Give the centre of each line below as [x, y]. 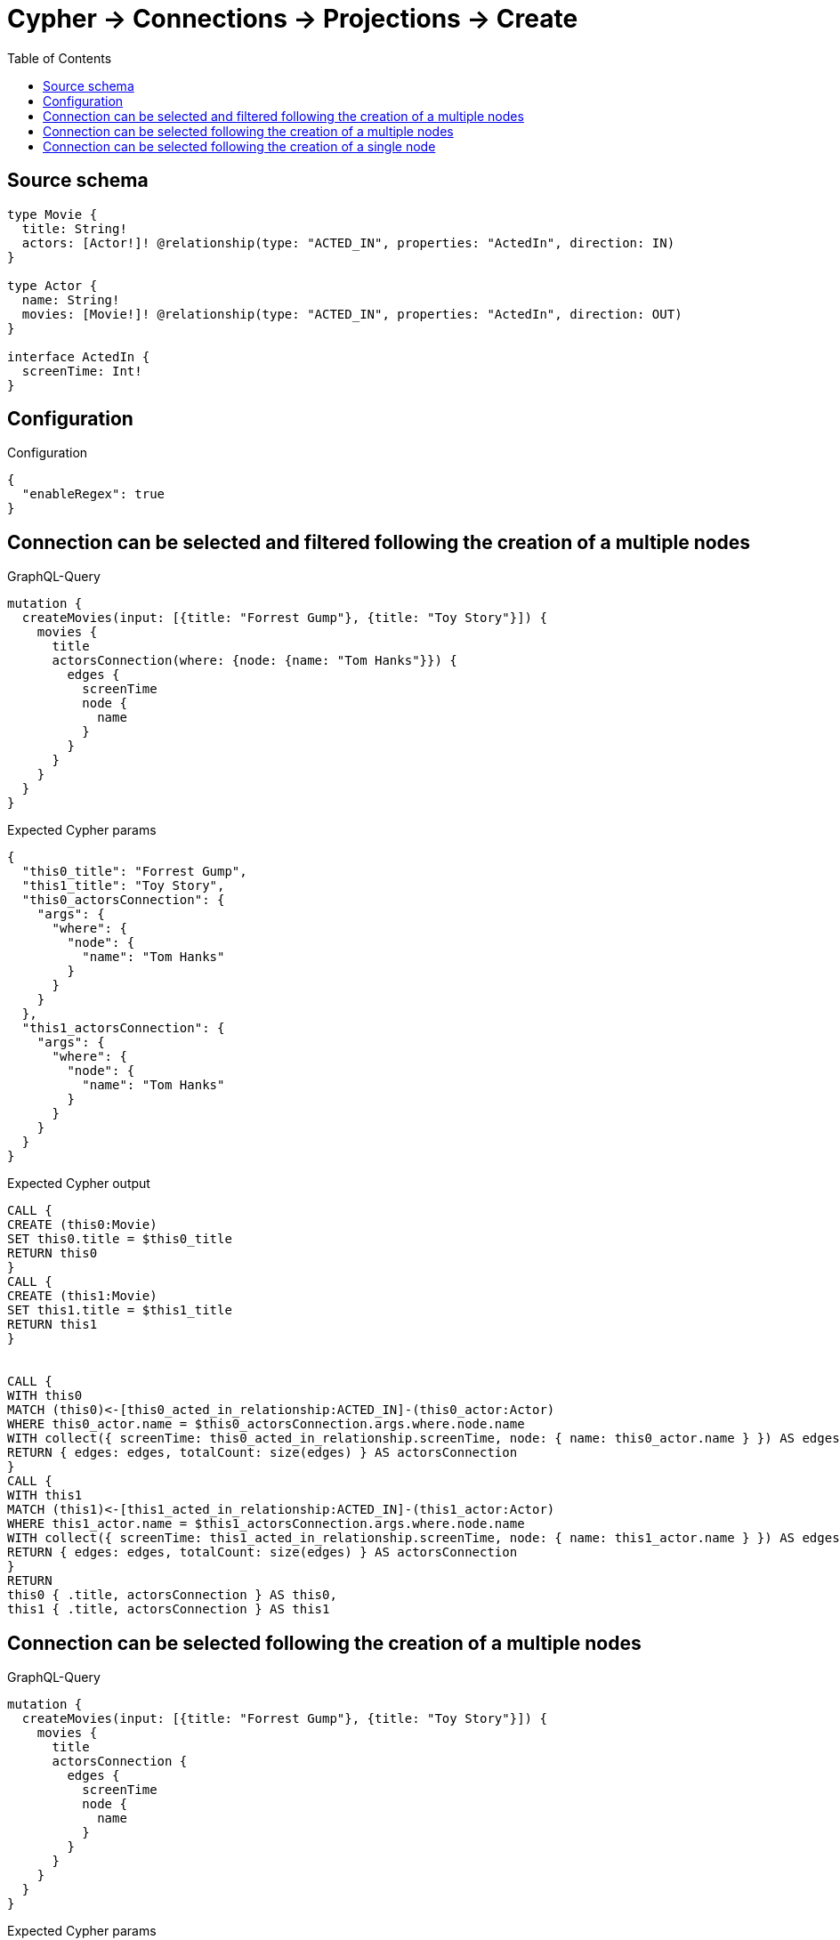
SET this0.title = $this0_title [120, 1239]
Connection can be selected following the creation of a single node [239, 146]
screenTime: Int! [82, 371]
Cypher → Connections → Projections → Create [293, 19]
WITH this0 [45, 1396]
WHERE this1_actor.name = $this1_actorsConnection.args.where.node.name [266, 1524]
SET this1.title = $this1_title [120, 1310]
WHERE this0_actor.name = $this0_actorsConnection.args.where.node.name [266, 1424]
